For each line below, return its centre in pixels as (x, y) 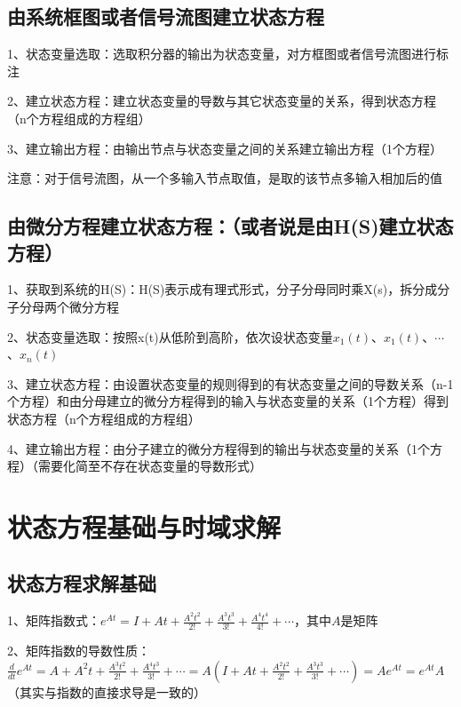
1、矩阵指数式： (54, 620)
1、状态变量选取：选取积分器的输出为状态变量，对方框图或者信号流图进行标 (228, 54)
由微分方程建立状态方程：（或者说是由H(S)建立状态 (230, 226)
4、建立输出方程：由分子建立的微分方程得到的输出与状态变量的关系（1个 (219, 448)
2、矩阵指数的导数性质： (79, 651)
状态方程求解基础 (82, 583)
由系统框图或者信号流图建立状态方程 (166, 16)
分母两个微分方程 (69, 306)
